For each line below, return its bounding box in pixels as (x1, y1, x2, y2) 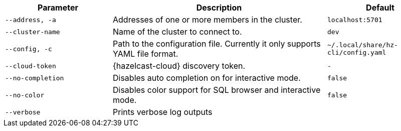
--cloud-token (5, 62, 56, 70)
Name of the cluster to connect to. (113, 27, 242, 37)
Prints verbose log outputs (113, 107, 213, 117)
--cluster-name (5, 28, 60, 36)
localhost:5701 (327, 16, 382, 24)
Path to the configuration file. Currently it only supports (113, 39, 321, 49)
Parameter (38, 3, 78, 13)
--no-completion (5, 74, 64, 82)
